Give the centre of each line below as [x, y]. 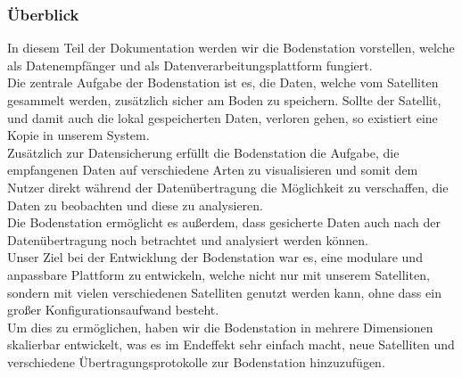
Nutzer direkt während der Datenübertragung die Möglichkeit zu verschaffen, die [228, 187]
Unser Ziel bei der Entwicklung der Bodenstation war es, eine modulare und [215, 257]
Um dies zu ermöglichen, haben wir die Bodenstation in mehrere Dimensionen [220, 327]
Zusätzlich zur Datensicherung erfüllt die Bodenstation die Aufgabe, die [203, 152]
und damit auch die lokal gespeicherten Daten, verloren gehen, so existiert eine [223, 117]
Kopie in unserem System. [78, 135]
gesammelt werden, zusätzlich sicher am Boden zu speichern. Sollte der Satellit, [224, 100]
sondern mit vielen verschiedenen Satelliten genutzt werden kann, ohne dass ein [224, 292]
